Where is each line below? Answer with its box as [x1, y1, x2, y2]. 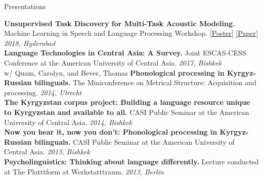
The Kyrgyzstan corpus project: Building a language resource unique [4, 97, 250, 107]
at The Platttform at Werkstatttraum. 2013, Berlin [4, 166, 164, 176]
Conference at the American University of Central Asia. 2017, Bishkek [4, 57, 222, 68]
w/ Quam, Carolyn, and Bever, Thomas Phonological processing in [4, 67, 225, 78]
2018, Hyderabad [4, 37, 56, 48]
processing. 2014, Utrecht [4, 87, 82, 97]
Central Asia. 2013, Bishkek [4, 146, 90, 157]
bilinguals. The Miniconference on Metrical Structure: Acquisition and [34, 77, 256, 88]
